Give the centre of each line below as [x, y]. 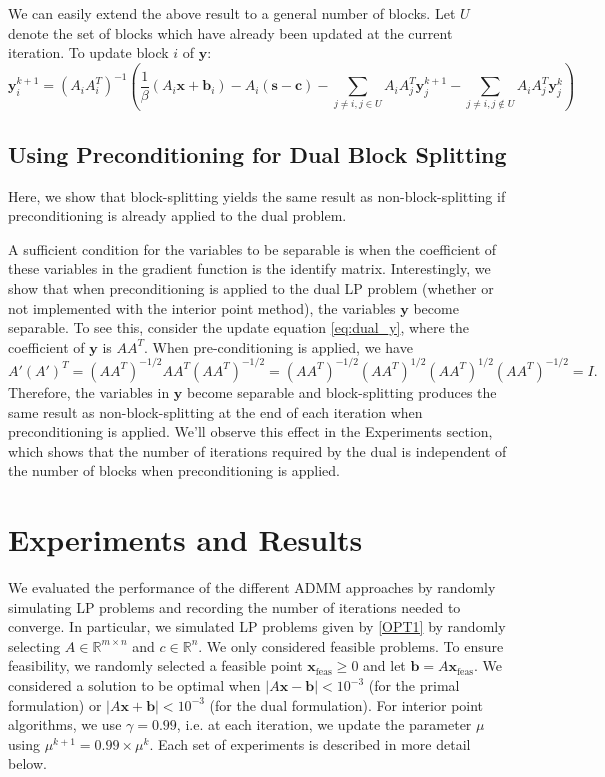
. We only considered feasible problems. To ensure [351, 645]
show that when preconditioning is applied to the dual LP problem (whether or [251, 288]
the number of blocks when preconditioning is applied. [174, 470]
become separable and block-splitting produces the [342, 391]
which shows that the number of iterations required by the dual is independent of [257, 450]
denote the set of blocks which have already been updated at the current [230, 32]
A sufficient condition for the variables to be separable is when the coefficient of [252, 248]
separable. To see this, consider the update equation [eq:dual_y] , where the [238, 327]
